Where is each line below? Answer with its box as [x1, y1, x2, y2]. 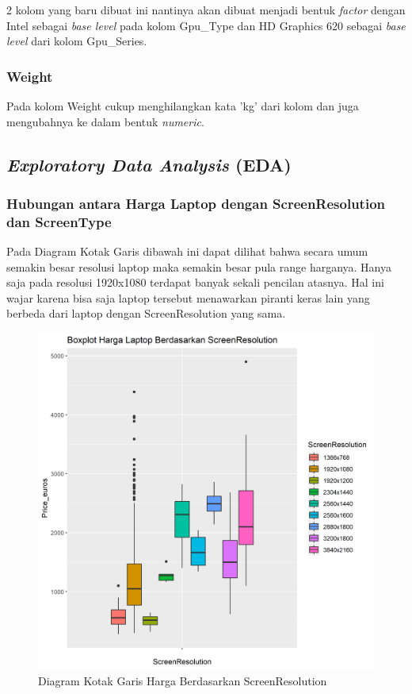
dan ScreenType [6, 211, 112, 231]
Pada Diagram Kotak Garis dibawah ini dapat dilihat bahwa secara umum [6, 243, 368, 260]
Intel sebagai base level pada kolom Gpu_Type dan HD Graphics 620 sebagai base [6, 17, 406, 33]
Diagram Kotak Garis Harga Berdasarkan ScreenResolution [38, 672, 327, 688]
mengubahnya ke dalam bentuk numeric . [6, 113, 204, 129]
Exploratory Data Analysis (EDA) [6, 152, 292, 176]
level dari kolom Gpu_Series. [6, 33, 147, 49]
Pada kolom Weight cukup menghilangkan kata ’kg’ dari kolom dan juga [6, 98, 359, 114]
